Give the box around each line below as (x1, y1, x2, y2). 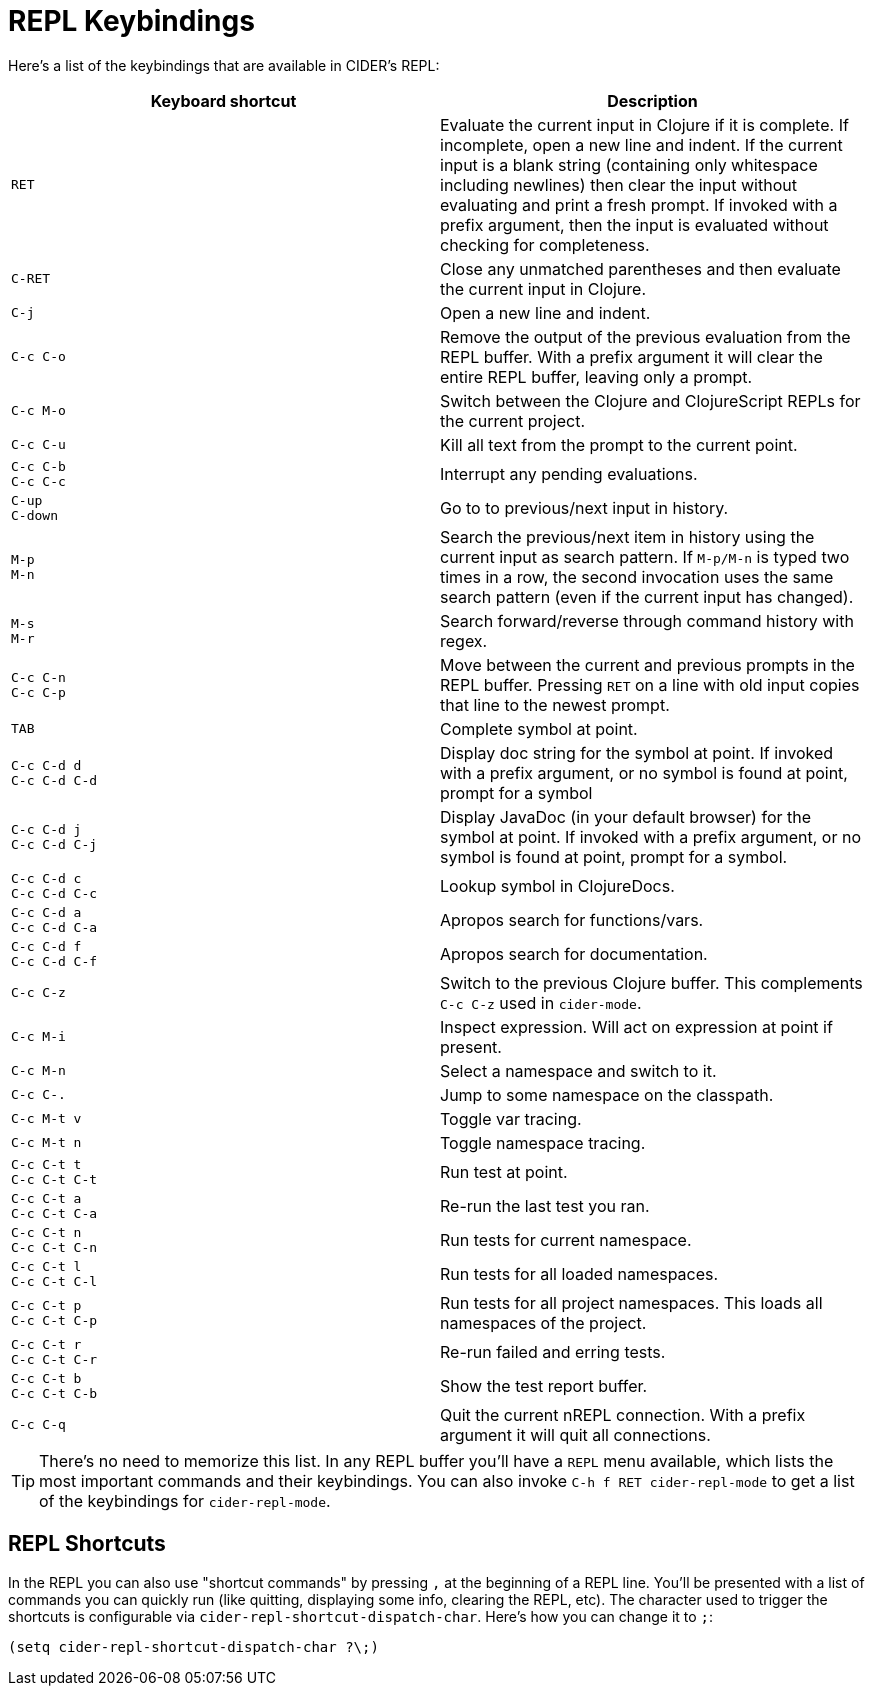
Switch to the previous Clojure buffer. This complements (440, 972, 863, 993)
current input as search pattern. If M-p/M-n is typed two (440, 546, 850, 567)
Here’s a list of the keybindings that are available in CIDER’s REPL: (8, 56, 440, 74)
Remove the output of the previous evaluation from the (440, 326, 851, 347)
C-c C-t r (11, 1336, 82, 1352)
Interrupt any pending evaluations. (440, 463, 698, 484)
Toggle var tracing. (440, 1108, 582, 1129)
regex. (440, 630, 488, 651)
